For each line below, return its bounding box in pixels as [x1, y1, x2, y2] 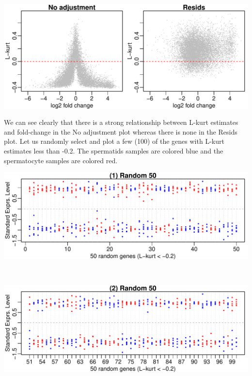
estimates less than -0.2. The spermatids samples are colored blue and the [4, 145, 223, 155]
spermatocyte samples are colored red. [4, 155, 118, 165]
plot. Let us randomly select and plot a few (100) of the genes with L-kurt [4, 136, 224, 146]
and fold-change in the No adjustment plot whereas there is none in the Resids [4, 126, 237, 137]
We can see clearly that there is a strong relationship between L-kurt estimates [4, 117, 238, 127]
